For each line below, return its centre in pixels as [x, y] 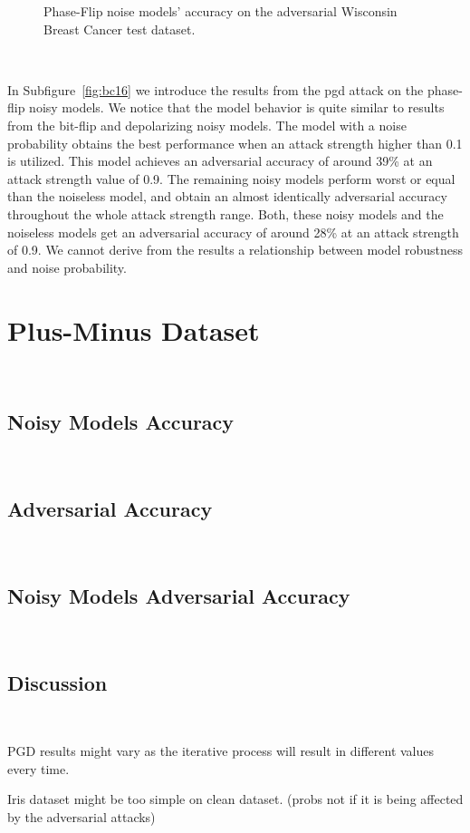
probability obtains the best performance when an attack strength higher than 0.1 [235, 143]
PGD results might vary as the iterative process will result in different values [221, 751]
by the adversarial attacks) [82, 817]
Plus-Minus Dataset [134, 329]
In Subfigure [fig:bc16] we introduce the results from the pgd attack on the [216, 89]
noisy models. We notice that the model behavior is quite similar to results [237, 107]
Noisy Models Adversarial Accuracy [179, 596]
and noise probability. [67, 267]
